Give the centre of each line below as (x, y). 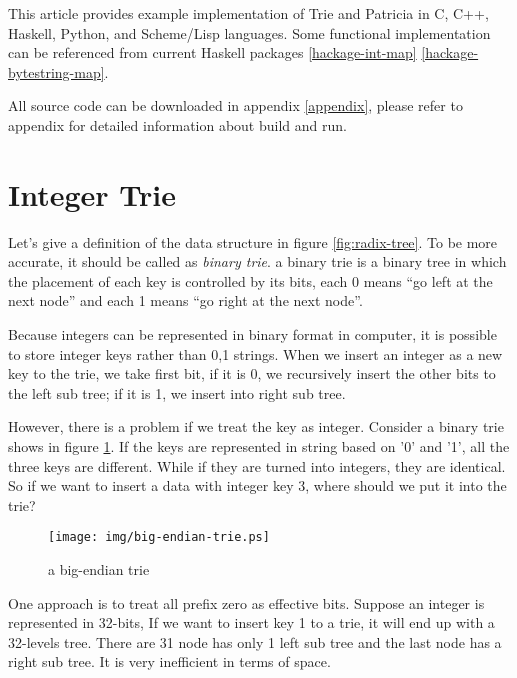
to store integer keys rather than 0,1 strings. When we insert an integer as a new (255, 353)
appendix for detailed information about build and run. (177, 124)
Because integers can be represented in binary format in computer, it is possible (252, 334)
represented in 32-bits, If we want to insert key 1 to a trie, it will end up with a (251, 622)
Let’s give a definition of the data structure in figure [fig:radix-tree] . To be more (253, 241)
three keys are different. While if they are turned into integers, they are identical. (257, 465)
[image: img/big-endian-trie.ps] (159, 537)
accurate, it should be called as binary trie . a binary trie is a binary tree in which (257, 261)
